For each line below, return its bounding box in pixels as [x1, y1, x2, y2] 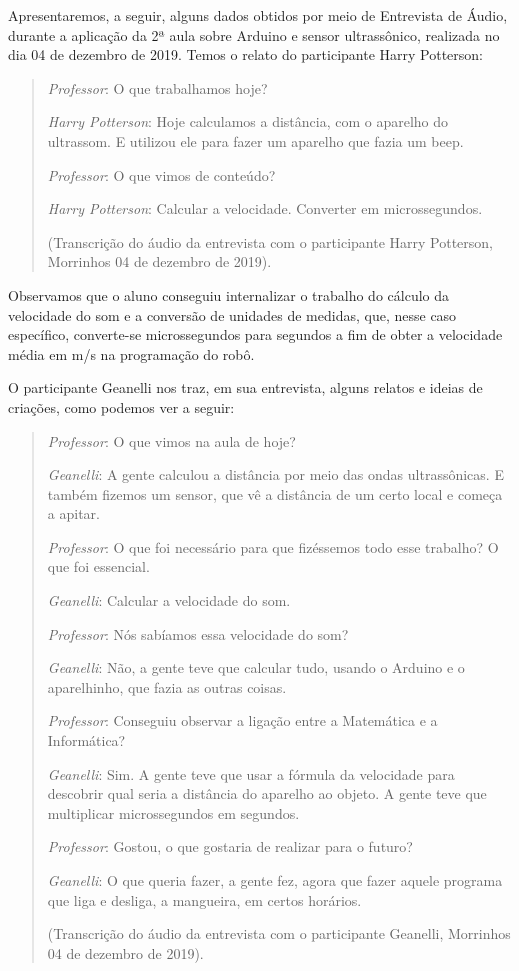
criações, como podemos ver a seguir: [8, 396, 235, 417]
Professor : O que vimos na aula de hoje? [47, 430, 296, 451]
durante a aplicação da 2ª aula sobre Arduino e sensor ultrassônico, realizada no [8, 24, 500, 45]
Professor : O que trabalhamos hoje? [47, 77, 268, 98]
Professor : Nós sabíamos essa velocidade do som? [47, 623, 349, 644]
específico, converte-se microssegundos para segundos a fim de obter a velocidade [8, 324, 503, 345]
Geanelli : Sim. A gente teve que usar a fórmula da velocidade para [47, 763, 455, 784]
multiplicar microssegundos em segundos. [47, 802, 300, 823]
